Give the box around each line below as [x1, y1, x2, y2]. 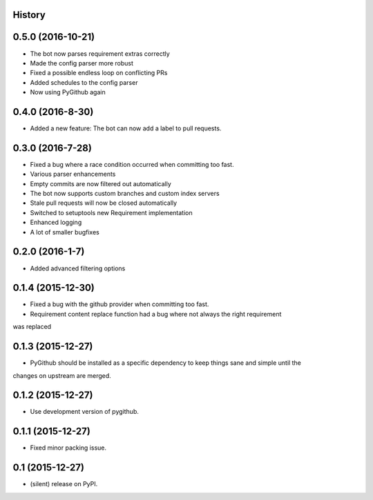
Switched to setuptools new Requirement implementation [30, 208, 193, 217]
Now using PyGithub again [30, 88, 106, 97]
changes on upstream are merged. [12, 371, 112, 379]
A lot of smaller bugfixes [30, 228, 99, 236]
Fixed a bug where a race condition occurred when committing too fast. [30, 160, 234, 168]
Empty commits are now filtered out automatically [30, 179, 172, 188]
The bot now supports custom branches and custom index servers [30, 190, 220, 198]
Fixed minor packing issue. [30, 443, 107, 452]
